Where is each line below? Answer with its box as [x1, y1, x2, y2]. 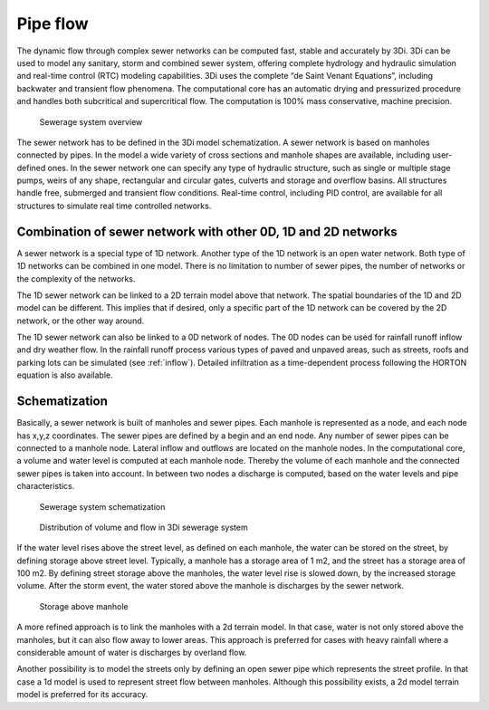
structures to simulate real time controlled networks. [16, 200, 212, 211]
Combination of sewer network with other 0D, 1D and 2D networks [16, 224, 398, 239]
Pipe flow [16, 14, 90, 34]
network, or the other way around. [16, 315, 145, 326]
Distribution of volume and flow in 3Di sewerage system [39, 522, 248, 532]
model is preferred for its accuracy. [16, 689, 149, 700]
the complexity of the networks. [16, 273, 136, 284]
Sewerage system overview [39, 116, 143, 127]
